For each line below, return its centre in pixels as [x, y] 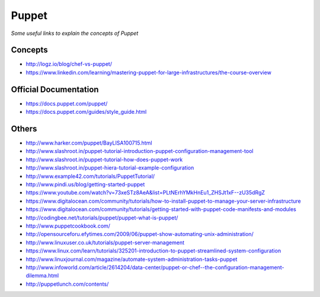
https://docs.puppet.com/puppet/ [67, 103]
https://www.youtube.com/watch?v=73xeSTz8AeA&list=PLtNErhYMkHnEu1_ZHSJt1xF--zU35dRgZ [145, 193]
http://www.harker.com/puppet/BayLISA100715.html [89, 143]
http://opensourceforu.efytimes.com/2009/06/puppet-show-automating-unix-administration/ [140, 234]
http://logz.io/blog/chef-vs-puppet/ [69, 64]
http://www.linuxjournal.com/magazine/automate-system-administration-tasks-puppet [132, 259]
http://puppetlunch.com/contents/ [67, 284]
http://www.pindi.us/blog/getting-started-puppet [85, 184]
